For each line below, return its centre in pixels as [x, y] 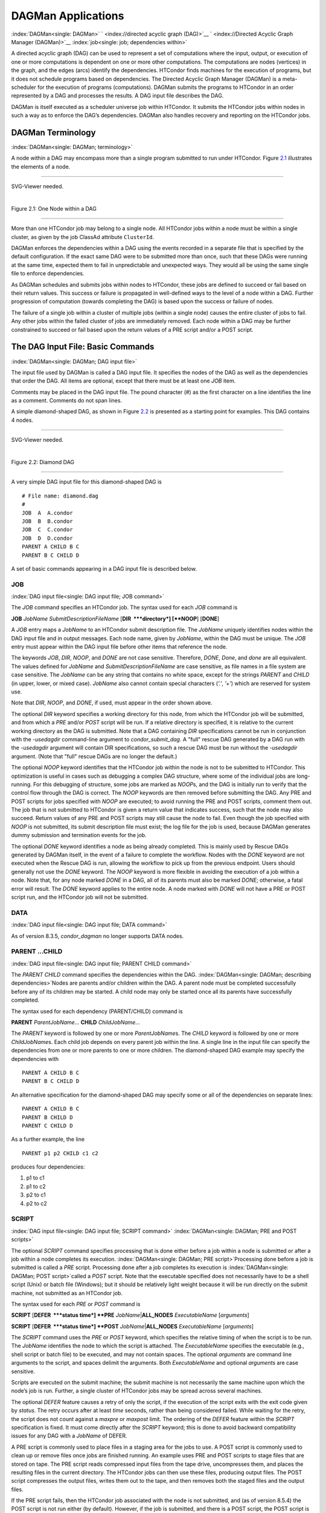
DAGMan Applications [68, 16]
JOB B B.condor [47, 521]
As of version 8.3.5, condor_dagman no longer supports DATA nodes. [97, 936]
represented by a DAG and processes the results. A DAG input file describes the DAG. [117, 96]
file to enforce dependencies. [48, 274]
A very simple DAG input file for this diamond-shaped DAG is [87, 482]
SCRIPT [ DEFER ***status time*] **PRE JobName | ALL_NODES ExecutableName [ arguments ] [130, 1315]
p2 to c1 [36, 1195]
